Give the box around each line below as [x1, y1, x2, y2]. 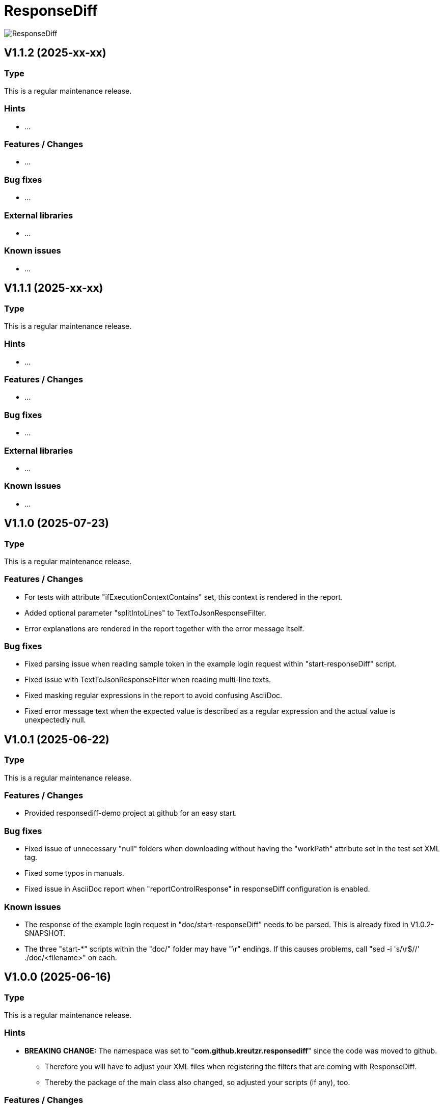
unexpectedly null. [24, 715, 86, 725]
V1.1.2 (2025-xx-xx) [4, 46, 106, 60]
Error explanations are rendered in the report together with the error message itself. [24, 624, 304, 633]
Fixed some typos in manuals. [24, 869, 124, 878]
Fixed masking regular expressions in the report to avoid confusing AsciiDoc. [24, 691, 283, 700]
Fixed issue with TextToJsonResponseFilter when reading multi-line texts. [24, 675, 271, 684]
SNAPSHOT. [24, 928, 66, 937]
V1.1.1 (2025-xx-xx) [4, 282, 103, 295]
